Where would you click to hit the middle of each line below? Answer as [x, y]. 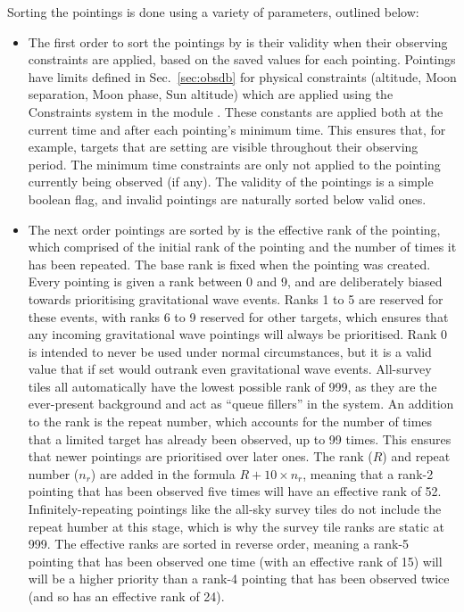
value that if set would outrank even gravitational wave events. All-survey [230, 369]
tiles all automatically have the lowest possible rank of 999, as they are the [232, 386]
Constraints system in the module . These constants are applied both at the [236, 111]
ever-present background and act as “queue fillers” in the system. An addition [241, 404]
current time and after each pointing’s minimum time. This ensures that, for [237, 129]
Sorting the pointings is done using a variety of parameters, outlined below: [213, 12]
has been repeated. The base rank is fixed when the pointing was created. [229, 264]
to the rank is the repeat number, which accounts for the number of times [230, 422]
